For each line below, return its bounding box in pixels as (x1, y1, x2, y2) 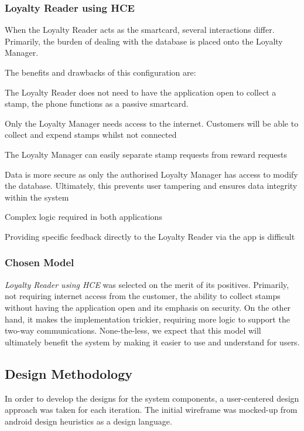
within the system (5, 191, 69, 203)
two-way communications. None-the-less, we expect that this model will (5, 324, 261, 337)
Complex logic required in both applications (5, 211, 162, 223)
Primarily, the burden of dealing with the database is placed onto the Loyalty (5, 35, 283, 47)
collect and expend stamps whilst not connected (5, 128, 177, 141)
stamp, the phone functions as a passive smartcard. (5, 97, 189, 110)
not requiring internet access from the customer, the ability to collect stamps (5, 290, 281, 302)
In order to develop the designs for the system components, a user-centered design (5, 392, 299, 404)
